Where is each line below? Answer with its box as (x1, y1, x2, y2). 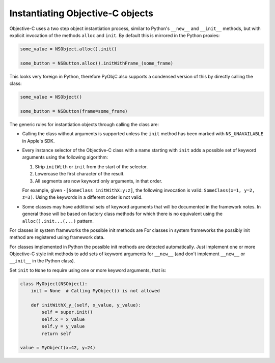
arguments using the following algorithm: (22, 154, 108, 160)
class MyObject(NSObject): (20, 281, 88, 287)
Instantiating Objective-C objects (9, 8, 154, 19)
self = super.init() (41, 309, 93, 315)
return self (41, 330, 71, 337)
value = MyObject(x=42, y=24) (20, 345, 96, 351)
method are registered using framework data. (9, 234, 105, 240)
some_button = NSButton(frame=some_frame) (20, 108, 128, 114)
